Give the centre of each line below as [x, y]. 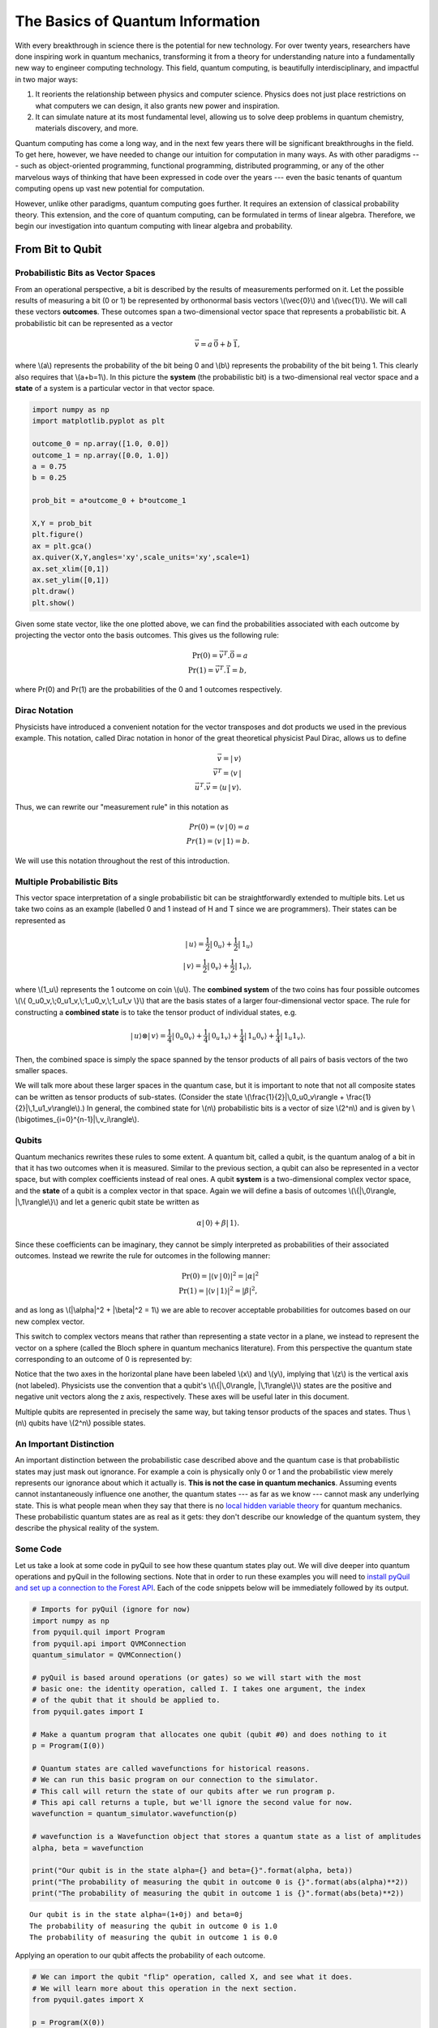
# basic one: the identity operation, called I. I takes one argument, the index [199, 1689]
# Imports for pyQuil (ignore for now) [111, 1609]
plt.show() [54, 603]
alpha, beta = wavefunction [88, 1848]
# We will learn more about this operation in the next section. [165, 1988]
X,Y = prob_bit [62, 523]
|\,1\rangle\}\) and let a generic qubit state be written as [107, 1202]
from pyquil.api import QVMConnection [109, 1643]
